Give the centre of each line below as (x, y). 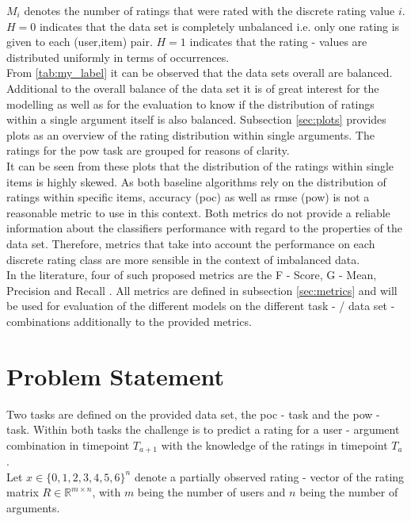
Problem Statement (115, 375)
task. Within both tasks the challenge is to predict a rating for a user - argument (203, 429)
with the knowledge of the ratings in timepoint (274, 444)
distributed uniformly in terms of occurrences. (118, 57)
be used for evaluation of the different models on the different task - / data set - (201, 306)
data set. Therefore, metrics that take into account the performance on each (191, 243)
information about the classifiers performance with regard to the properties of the (204, 228)
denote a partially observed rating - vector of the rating (269, 476)
